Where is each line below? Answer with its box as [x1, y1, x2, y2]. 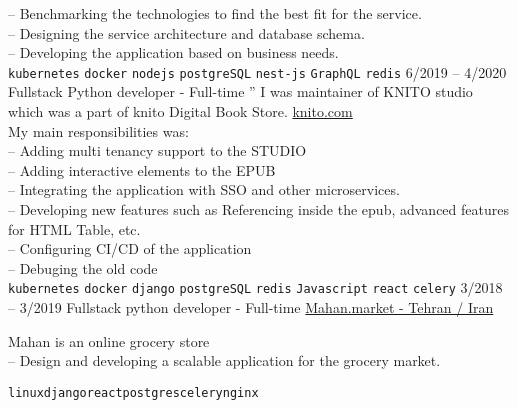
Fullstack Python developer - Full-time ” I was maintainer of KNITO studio [8, 81, 473, 102]
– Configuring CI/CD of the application [8, 238, 252, 259]
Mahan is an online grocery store [8, 330, 210, 351]
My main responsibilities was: [8, 120, 189, 141]
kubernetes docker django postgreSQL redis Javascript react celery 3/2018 [8, 277, 503, 298]
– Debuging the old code [8, 257, 158, 278]
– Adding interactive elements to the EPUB [8, 159, 276, 180]
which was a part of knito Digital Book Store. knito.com [8, 101, 353, 122]
